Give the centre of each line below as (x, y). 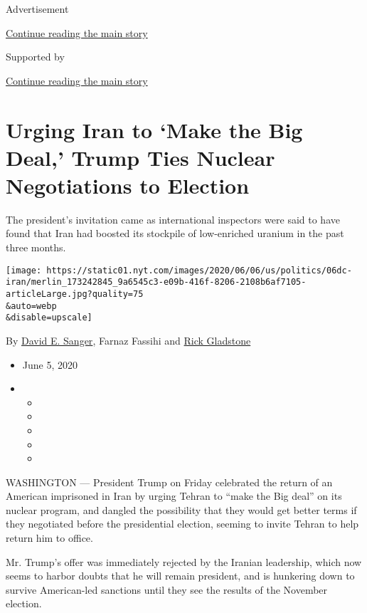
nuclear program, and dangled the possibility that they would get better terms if (181, 509)
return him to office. (49, 538)
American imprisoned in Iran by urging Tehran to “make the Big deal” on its (174, 496)
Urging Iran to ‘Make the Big (154, 129)
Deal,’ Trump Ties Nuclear (140, 157)
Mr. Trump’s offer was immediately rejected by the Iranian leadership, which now (184, 561)
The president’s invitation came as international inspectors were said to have (173, 219)
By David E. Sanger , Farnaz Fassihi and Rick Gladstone (128, 340)
